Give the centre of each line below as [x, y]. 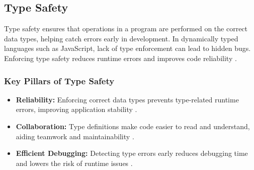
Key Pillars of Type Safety [59, 80]
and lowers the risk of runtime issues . [74, 163]
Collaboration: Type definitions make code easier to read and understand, [133, 126]
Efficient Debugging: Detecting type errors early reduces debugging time [132, 153]
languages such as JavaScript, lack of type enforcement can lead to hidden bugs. [128, 48]
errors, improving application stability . [76, 109]
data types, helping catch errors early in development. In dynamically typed [121, 38]
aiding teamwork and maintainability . [75, 136]
